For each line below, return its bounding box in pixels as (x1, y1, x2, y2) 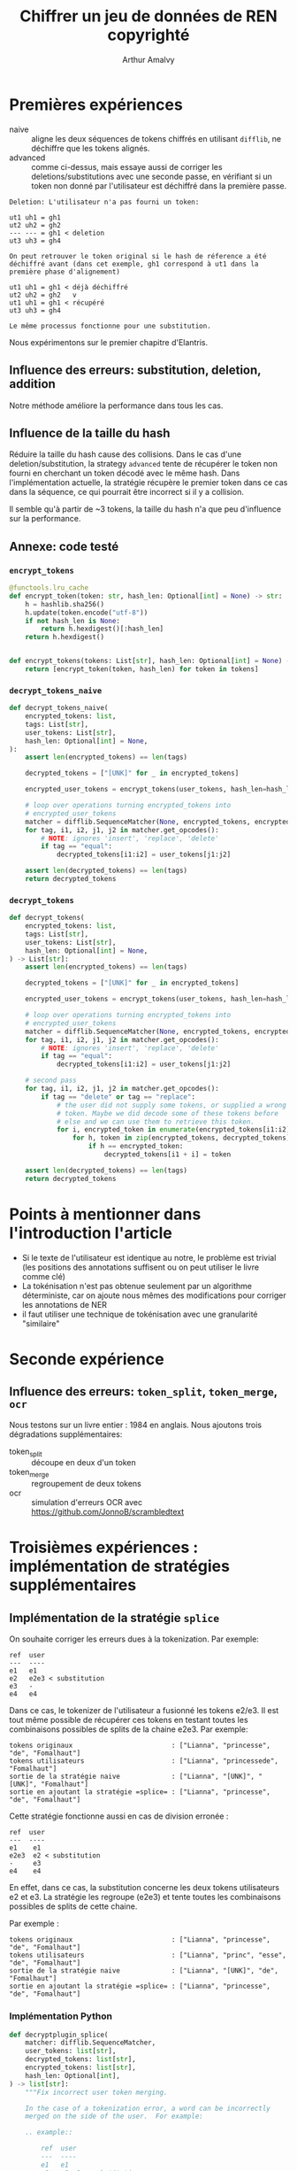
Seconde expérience (9, 1348, 165, 1369)
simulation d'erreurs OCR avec (31, 1497, 143, 1508)
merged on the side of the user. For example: (25, 2112, 203, 2121)
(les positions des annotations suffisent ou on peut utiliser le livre (21, 1262, 259, 1272)
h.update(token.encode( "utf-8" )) (25, 608, 148, 617)
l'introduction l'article (9, 1223, 172, 1243)
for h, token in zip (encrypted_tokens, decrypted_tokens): (72, 1133, 294, 1143)
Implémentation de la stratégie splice (9, 1610, 219, 1626)
